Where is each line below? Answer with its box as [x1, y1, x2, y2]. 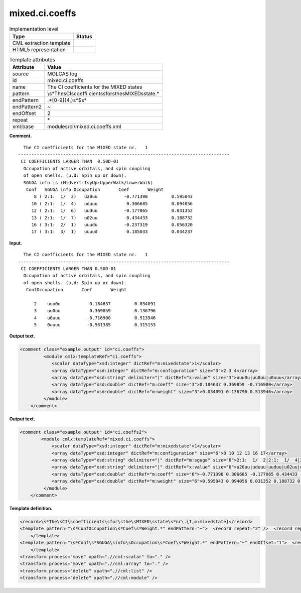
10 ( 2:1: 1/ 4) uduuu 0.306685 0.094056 [31, 201, 193, 206]
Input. [9, 240, 22, 246]
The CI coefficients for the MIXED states [47, 83, 142, 90]
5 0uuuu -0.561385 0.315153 [34, 322, 156, 328]
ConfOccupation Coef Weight [26, 287, 127, 293]
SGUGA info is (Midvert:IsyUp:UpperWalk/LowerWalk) [23, 180, 153, 185]
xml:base [12, 123, 34, 130]
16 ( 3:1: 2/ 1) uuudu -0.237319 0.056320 [31, 221, 193, 227]
